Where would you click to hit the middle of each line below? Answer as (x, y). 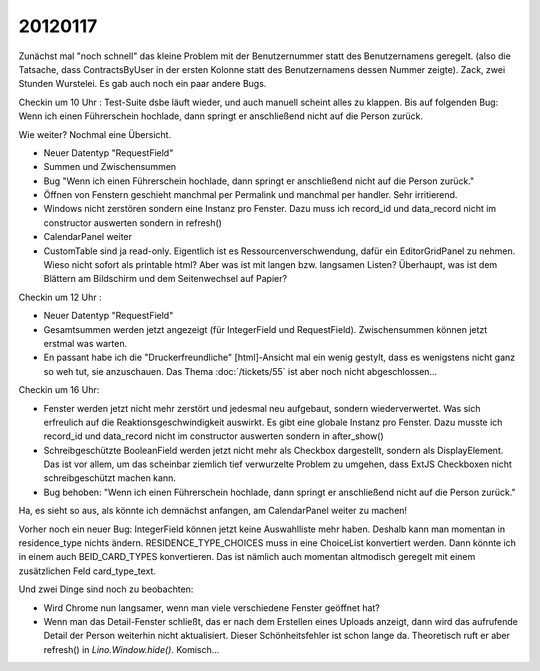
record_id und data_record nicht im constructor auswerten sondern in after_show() (213, 436)
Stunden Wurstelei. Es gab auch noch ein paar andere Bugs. (142, 84)
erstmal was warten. (85, 343)
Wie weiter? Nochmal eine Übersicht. (95, 134)
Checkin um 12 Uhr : (60, 297)
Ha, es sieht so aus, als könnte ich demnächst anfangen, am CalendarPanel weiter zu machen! (213, 511)
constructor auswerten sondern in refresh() (132, 222)
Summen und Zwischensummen (110, 167)
